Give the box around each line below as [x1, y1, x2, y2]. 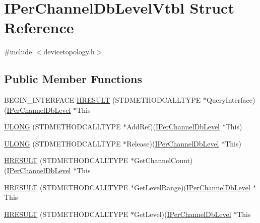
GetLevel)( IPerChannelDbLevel [134, 208, 231, 219]
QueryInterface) [206, 95, 255, 105]
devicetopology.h [43, 46, 95, 57]
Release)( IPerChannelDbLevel [126, 138, 219, 148]
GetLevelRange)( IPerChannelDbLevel [134, 182, 250, 192]
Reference [4, 17, 74, 38]
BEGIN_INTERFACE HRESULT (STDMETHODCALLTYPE [4, 95, 201, 105]
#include [4, 46, 32, 57]
